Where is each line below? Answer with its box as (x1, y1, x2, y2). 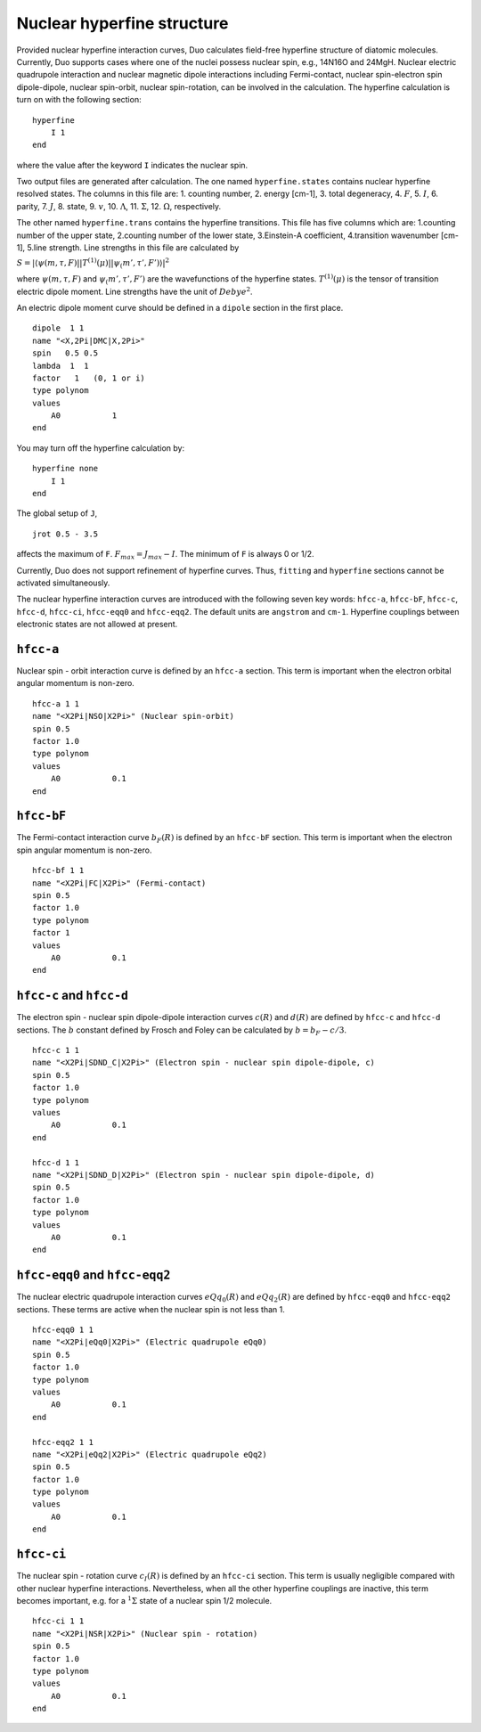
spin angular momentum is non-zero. (16, 845, 152, 855)
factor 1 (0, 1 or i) (32, 372, 146, 383)
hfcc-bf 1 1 (32, 865, 85, 876)
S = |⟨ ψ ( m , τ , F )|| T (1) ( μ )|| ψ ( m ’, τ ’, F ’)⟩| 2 (16, 257, 169, 271)
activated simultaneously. (16, 577, 110, 588)
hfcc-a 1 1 (32, 699, 80, 708)
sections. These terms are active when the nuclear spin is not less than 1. (16, 1303, 285, 1314)
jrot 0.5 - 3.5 (32, 528, 99, 539)
